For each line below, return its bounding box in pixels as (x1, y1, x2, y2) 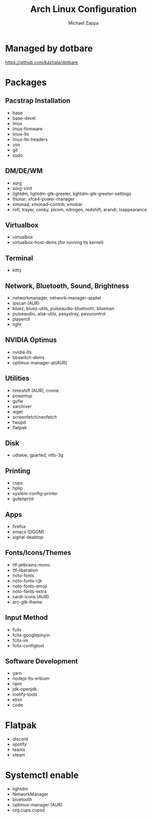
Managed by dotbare (5, 42, 93, 54)
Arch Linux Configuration (30, 3, 137, 15)
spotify (12, 741, 27, 747)
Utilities (5, 374, 30, 383)
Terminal (5, 254, 33, 263)
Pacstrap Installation (5, 96, 71, 105)
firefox (12, 524, 26, 530)
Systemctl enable (5, 770, 79, 781)
